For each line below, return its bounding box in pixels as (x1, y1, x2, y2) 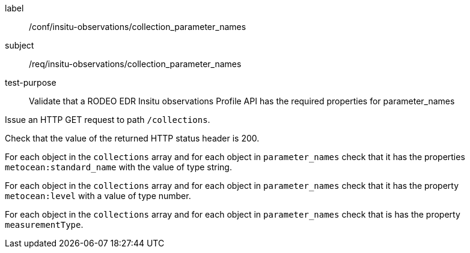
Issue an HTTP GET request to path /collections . (5, 115, 210, 125)
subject (5, 40, 34, 50)
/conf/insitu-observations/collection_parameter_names (29, 22, 246, 32)
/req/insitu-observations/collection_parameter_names (29, 59, 242, 69)
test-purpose (5, 77, 56, 88)
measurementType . (5, 219, 84, 230)
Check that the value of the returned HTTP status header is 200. (5, 133, 260, 143)
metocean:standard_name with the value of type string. (5, 162, 232, 172)
